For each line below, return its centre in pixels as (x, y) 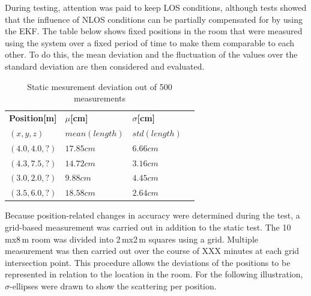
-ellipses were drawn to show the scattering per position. (113, 285)
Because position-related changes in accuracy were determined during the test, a (152, 215)
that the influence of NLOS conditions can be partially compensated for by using (154, 19)
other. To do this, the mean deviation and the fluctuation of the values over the (151, 54)
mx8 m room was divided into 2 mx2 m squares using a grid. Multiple (131, 239)
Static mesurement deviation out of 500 (100, 86)
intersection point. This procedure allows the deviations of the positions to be (148, 262)
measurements (100, 98)
